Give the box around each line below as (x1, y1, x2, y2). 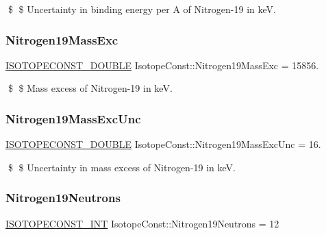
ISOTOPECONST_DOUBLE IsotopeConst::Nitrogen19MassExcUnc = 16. (5, 137, 321, 151)
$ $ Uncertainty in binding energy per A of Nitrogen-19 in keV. (8, 2, 276, 16)
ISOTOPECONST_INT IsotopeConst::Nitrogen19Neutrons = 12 (5, 216, 279, 230)
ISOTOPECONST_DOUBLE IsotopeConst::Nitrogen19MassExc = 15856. (5, 58, 319, 72)
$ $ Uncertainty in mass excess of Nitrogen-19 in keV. (8, 160, 236, 174)
